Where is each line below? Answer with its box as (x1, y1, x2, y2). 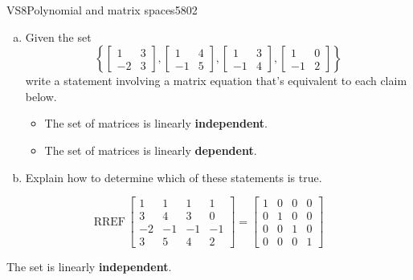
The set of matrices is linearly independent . (44, 115, 268, 132)
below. (25, 87, 57, 104)
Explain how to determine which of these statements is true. (25, 168, 322, 185)
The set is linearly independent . (6, 258, 172, 275)
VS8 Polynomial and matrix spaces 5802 (6, 2, 198, 18)
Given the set (25, 28, 92, 45)
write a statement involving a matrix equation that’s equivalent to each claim (25, 72, 407, 89)
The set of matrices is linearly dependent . (44, 141, 257, 158)
